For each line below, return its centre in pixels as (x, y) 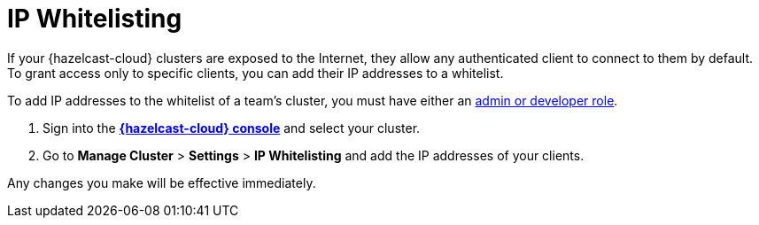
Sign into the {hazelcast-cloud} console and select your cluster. (232, 128)
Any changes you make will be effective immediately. (162, 182)
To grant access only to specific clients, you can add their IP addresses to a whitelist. (256, 73)
